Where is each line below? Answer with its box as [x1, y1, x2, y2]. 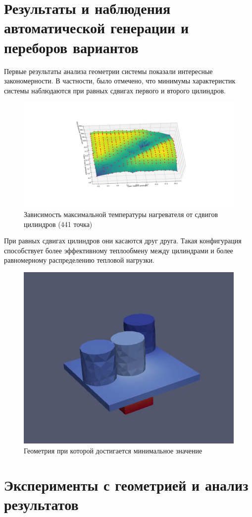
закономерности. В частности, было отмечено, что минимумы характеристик [4, 75, 236, 86]
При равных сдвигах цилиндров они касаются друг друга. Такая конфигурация [4, 235, 242, 246]
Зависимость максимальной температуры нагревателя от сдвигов [24, 209, 218, 220]
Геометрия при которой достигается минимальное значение [24, 445, 202, 456]
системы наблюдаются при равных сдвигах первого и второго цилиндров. [4, 85, 226, 95]
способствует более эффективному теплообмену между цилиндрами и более [4, 245, 233, 255]
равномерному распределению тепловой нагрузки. [4, 255, 154, 265]
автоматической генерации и [4, 17, 189, 38]
